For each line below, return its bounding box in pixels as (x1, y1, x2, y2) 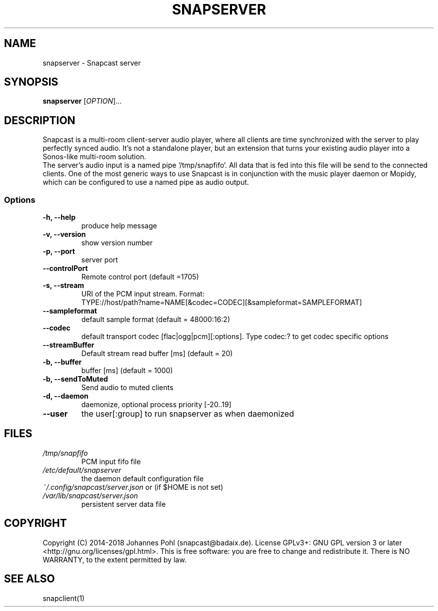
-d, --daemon (42, 392, 88, 401)
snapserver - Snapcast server (42, 58, 141, 67)
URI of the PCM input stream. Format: (81, 289, 204, 298)
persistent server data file (81, 499, 166, 508)
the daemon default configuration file (81, 474, 204, 483)
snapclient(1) (42, 593, 85, 602)
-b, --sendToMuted (42, 375, 108, 384)
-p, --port (42, 247, 75, 256)
